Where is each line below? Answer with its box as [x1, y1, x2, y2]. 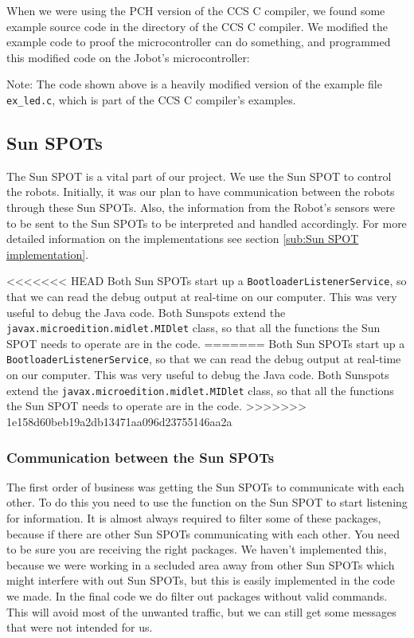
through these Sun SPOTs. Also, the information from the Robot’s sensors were [6, 199, 396, 216]
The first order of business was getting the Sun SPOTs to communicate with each [6, 478, 404, 495]
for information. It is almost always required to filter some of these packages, [6, 509, 381, 526]
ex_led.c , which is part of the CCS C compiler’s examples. [6, 91, 296, 108]
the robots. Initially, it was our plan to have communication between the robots [6, 183, 395, 200]
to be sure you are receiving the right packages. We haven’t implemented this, [6, 541, 387, 558]
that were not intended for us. [6, 619, 153, 636]
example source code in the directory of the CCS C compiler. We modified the [6, 18, 388, 34]
